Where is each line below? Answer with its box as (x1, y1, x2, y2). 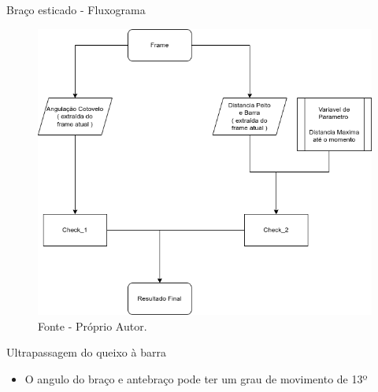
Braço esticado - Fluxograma (6, 2, 146, 17)
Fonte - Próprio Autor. (38, 317, 147, 334)
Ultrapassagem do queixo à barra (6, 344, 166, 361)
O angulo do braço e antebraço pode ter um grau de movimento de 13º (24, 370, 368, 386)
